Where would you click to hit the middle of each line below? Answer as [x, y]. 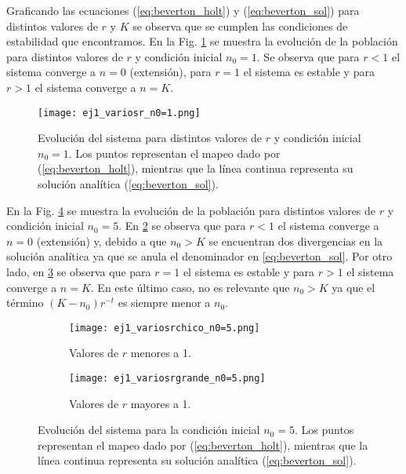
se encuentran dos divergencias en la [296, 241]
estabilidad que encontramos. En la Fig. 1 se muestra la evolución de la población [202, 41]
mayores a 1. [161, 403]
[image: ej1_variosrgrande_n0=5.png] [167, 378]
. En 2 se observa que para [182, 226]
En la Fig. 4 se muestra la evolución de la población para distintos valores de [191, 210]
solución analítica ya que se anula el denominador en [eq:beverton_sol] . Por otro [199, 256]
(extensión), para [170, 72]
